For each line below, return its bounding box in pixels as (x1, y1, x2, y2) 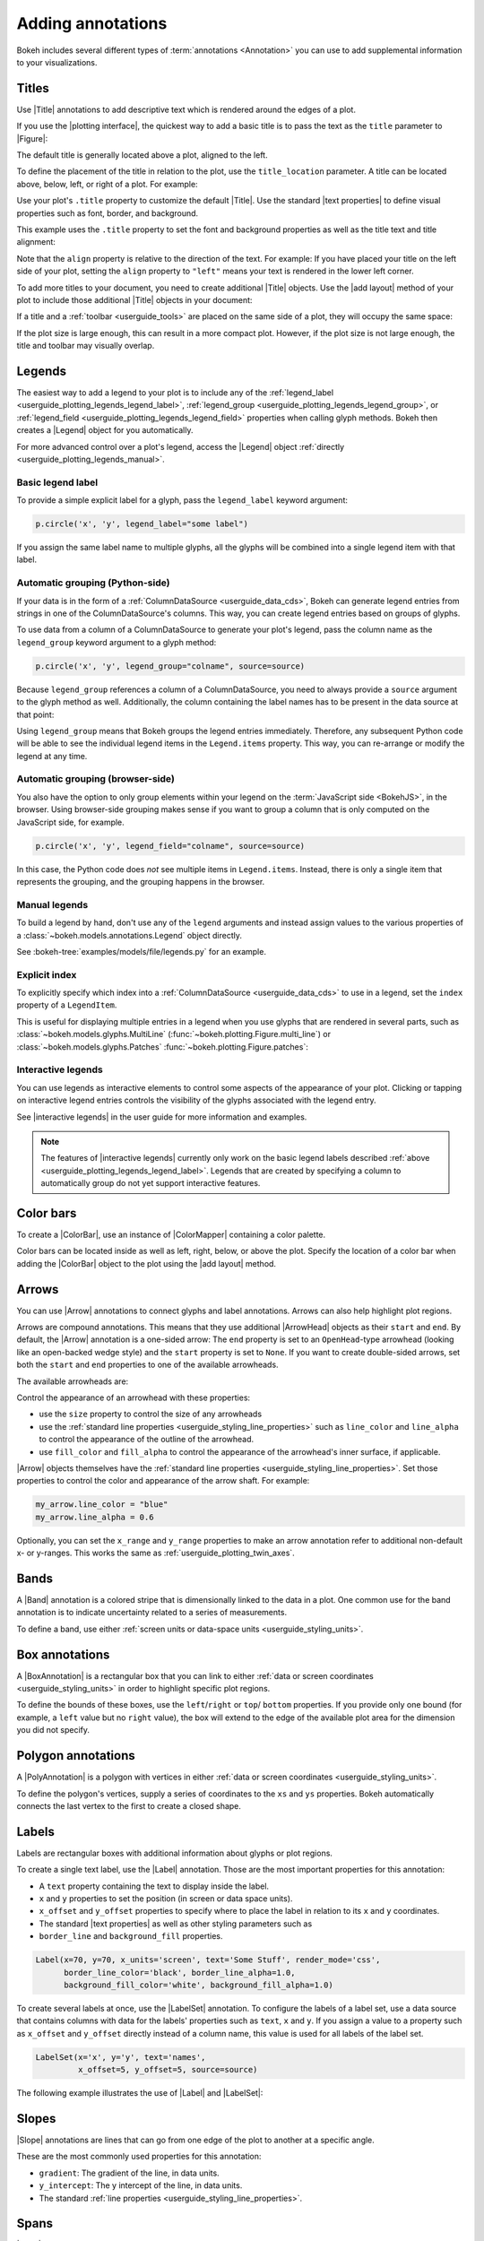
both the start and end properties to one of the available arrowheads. (16, 1359, 279, 1371)
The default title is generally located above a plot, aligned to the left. (16, 150, 268, 160)
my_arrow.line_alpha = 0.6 (35, 1511, 154, 1522)
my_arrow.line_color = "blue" (35, 1500, 169, 1510)
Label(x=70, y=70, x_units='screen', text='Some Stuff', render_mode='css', (35, 1955, 381, 1965)
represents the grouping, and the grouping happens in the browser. (16, 876, 265, 887)
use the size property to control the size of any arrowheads (39, 1408, 263, 1420)
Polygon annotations (16, 1748, 135, 1763)
